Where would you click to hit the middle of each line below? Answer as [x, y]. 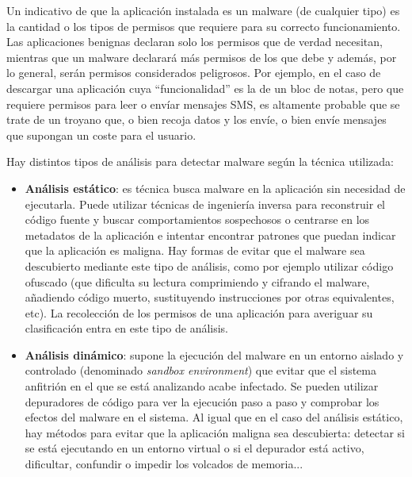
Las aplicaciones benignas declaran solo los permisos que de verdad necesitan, [195, 42]
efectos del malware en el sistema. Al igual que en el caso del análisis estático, [214, 417]
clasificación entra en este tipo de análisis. [127, 328]
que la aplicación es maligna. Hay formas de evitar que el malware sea [195, 250]
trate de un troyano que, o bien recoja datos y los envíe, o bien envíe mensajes [196, 119]
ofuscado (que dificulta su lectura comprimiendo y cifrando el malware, [197, 281]
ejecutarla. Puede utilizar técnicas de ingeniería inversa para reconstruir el [205, 204]
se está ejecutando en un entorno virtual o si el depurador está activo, [195, 448]
